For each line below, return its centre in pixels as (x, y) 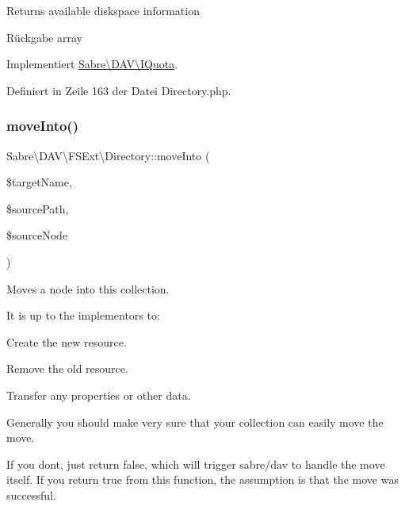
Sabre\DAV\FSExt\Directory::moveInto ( (108, 155)
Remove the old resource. (67, 368)
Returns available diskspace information (103, 10)
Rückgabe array (44, 37)
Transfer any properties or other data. (99, 395)
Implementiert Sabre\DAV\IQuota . (92, 64)
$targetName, (39, 182)
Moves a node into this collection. (88, 288)
